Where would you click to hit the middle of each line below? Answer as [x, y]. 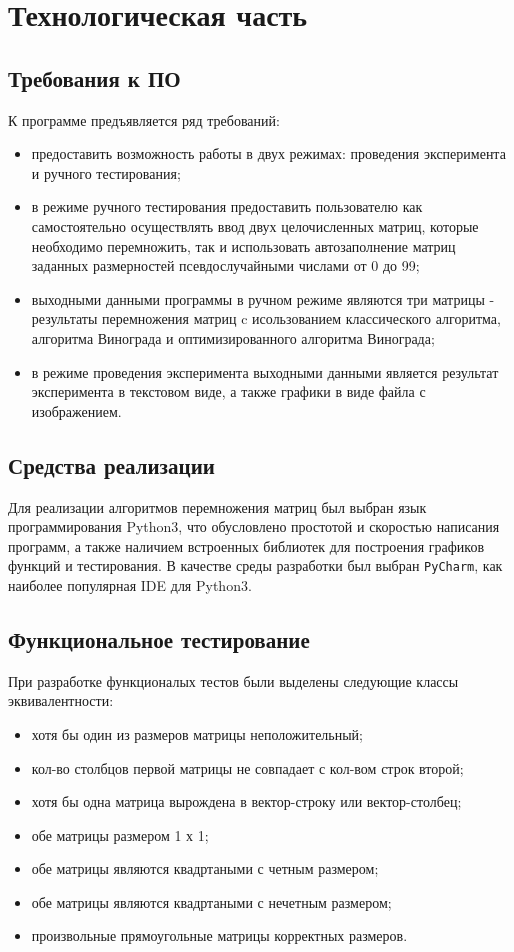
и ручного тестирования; [106, 172]
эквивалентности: [61, 700]
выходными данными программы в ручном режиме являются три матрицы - [263, 298]
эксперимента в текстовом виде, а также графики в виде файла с [228, 391]
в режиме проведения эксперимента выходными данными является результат [265, 371]
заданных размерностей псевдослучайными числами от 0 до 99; [225, 265]
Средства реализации [111, 464]
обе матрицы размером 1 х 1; [120, 834]
